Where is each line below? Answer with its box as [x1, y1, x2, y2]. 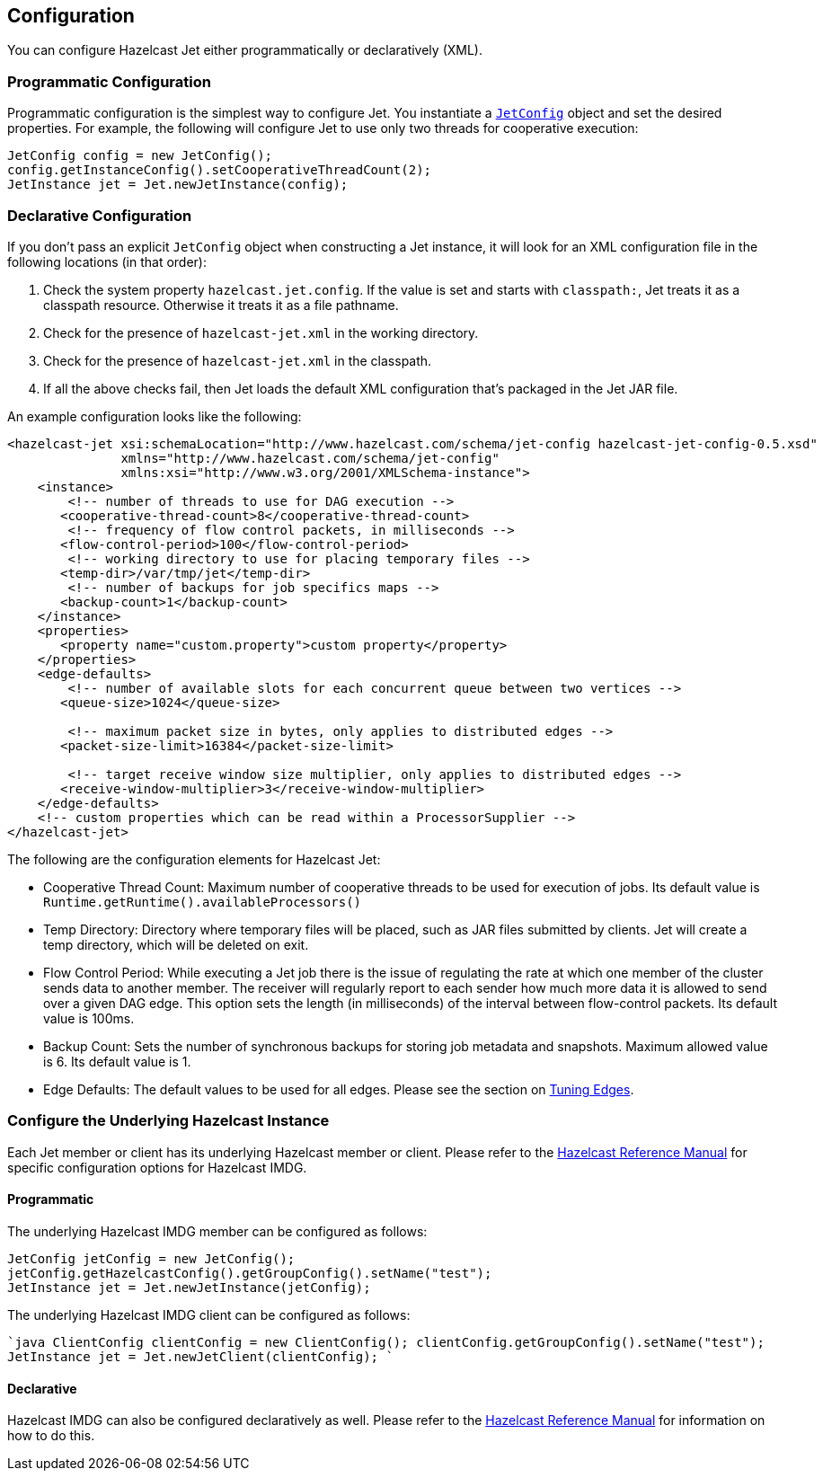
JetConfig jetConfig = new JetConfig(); [7, 1251, 296, 1266]
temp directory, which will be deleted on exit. [43, 936, 309, 952]
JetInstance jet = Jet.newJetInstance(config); [7, 177, 349, 192]
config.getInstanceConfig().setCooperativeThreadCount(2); [7, 163, 432, 178]
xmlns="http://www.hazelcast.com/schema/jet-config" [120, 450, 500, 465]
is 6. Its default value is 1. [43, 1053, 191, 1069]
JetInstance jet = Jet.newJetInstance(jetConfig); [7, 1279, 371, 1295]
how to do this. [7, 1428, 95, 1444]
